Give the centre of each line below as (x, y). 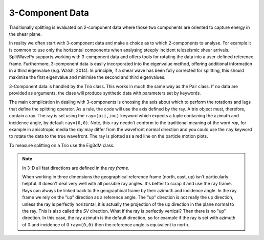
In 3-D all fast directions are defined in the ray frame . (76, 168)
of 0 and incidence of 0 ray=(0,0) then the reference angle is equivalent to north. (106, 224)
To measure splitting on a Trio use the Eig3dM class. (62, 145)
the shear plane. (25, 34)
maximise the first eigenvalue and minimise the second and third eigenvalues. (87, 77)
